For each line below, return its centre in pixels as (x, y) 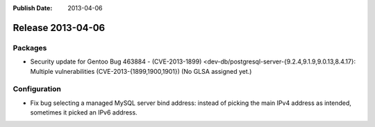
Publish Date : (33, 8)
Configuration (37, 89)
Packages (30, 48)
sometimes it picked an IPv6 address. (84, 113)
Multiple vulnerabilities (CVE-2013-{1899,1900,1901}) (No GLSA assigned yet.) (141, 71)
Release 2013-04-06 (59, 28)
